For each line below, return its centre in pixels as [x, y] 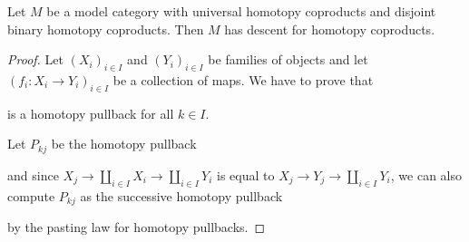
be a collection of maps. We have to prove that [243, 79]
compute [31, 195]
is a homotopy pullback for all [91, 113]
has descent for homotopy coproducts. [330, 29]
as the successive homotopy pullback [181, 195]
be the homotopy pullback [124, 144]
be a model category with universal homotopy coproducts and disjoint [241, 11]
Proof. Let [35, 59]
